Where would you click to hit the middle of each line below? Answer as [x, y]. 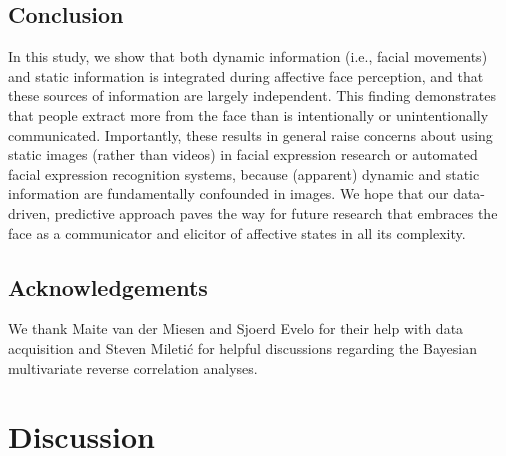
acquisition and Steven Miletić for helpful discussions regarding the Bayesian [243, 347]
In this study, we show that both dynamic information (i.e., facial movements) [248, 56]
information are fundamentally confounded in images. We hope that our [228, 193]
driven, [29, 212]
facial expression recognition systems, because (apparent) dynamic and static [244, 173]
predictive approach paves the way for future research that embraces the [276, 212]
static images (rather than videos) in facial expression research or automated [243, 154]
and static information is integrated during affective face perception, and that [246, 75]
